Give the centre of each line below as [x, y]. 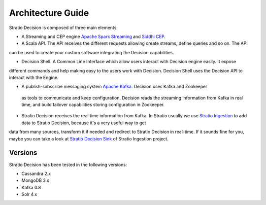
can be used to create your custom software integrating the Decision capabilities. [92, 52]
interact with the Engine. [34, 77]
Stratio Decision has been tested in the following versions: [68, 165]
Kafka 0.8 [31, 187]
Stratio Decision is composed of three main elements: [64, 28]
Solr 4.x [29, 194]
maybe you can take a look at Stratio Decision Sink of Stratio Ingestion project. [89, 138]
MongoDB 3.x [35, 180]
